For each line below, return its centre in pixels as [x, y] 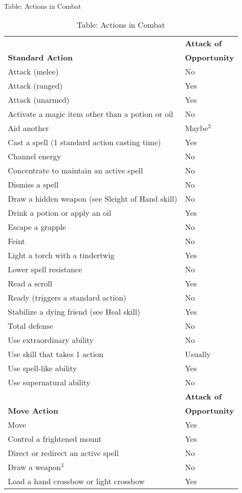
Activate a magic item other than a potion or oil [91, 114]
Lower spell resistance [45, 269]
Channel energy [34, 156]
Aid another [29, 128]
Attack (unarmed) [39, 99]
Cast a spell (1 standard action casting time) [84, 142]
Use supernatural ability [49, 382]
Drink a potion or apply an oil [60, 212]
